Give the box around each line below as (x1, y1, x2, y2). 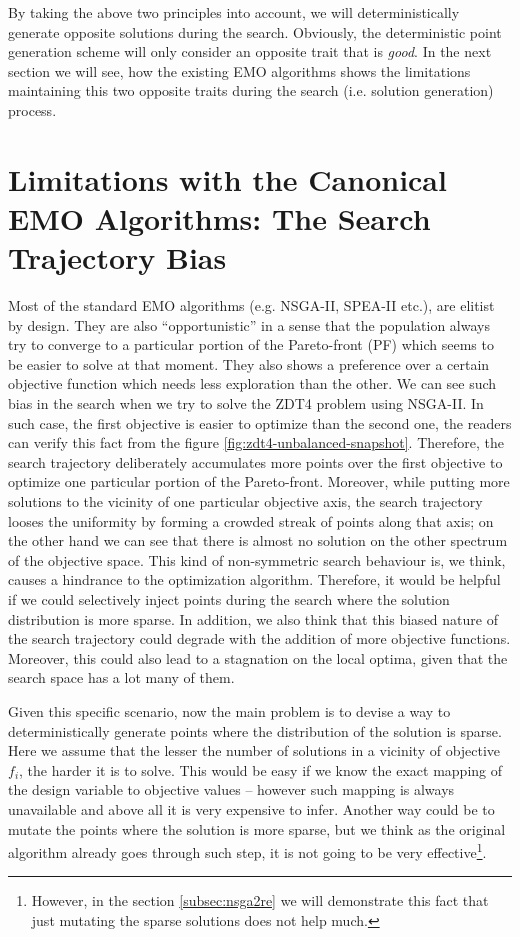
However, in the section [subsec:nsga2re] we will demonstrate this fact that (31, 890, 489, 911)
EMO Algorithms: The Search (8, 197, 431, 238)
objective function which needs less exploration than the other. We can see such (8, 373, 497, 394)
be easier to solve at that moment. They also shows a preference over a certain (8, 353, 490, 374)
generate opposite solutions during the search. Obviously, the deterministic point (8, 21, 502, 42)
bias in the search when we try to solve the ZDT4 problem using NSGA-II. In (8, 393, 484, 414)
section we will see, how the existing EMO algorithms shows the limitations (8, 60, 471, 81)
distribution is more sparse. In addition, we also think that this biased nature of (8, 608, 498, 629)
